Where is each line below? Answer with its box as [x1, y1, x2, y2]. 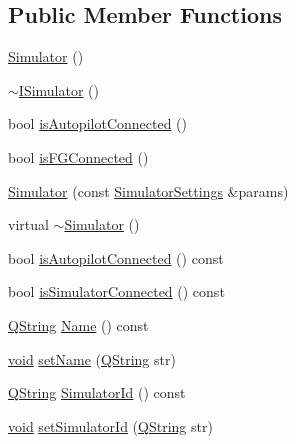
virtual [8, 214, 49, 235]
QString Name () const [8, 314, 149, 335]
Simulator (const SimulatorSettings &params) [8, 180, 289, 201]
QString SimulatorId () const [8, 382, 186, 403]
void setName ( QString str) [8, 348, 176, 369]
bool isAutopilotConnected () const [8, 247, 224, 268]
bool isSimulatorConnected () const [8, 281, 225, 302]
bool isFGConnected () [8, 146, 149, 167]
